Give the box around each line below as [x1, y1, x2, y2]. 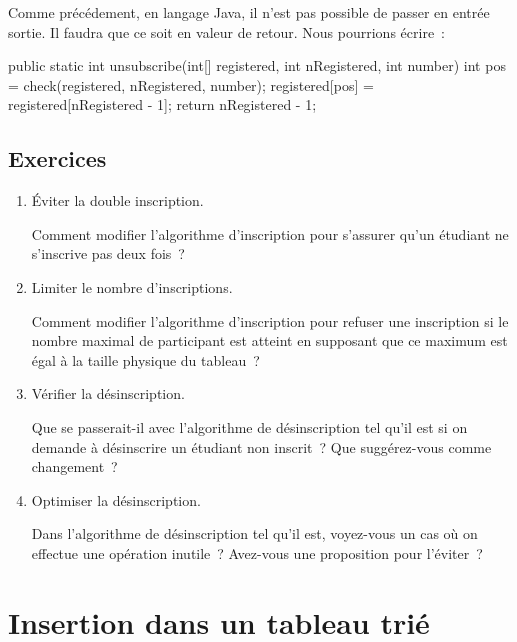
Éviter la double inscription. [31, 190, 204, 211]
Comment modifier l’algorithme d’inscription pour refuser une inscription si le [31, 310, 509, 331]
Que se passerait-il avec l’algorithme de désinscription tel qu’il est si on [31, 416, 468, 437]
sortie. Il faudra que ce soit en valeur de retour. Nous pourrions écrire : [8, 21, 445, 42]
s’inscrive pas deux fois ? [31, 243, 185, 264]
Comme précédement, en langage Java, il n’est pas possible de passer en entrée [8, 2, 490, 22]
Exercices [8, 143, 107, 174]
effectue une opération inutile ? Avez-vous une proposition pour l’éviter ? [31, 542, 483, 563]
